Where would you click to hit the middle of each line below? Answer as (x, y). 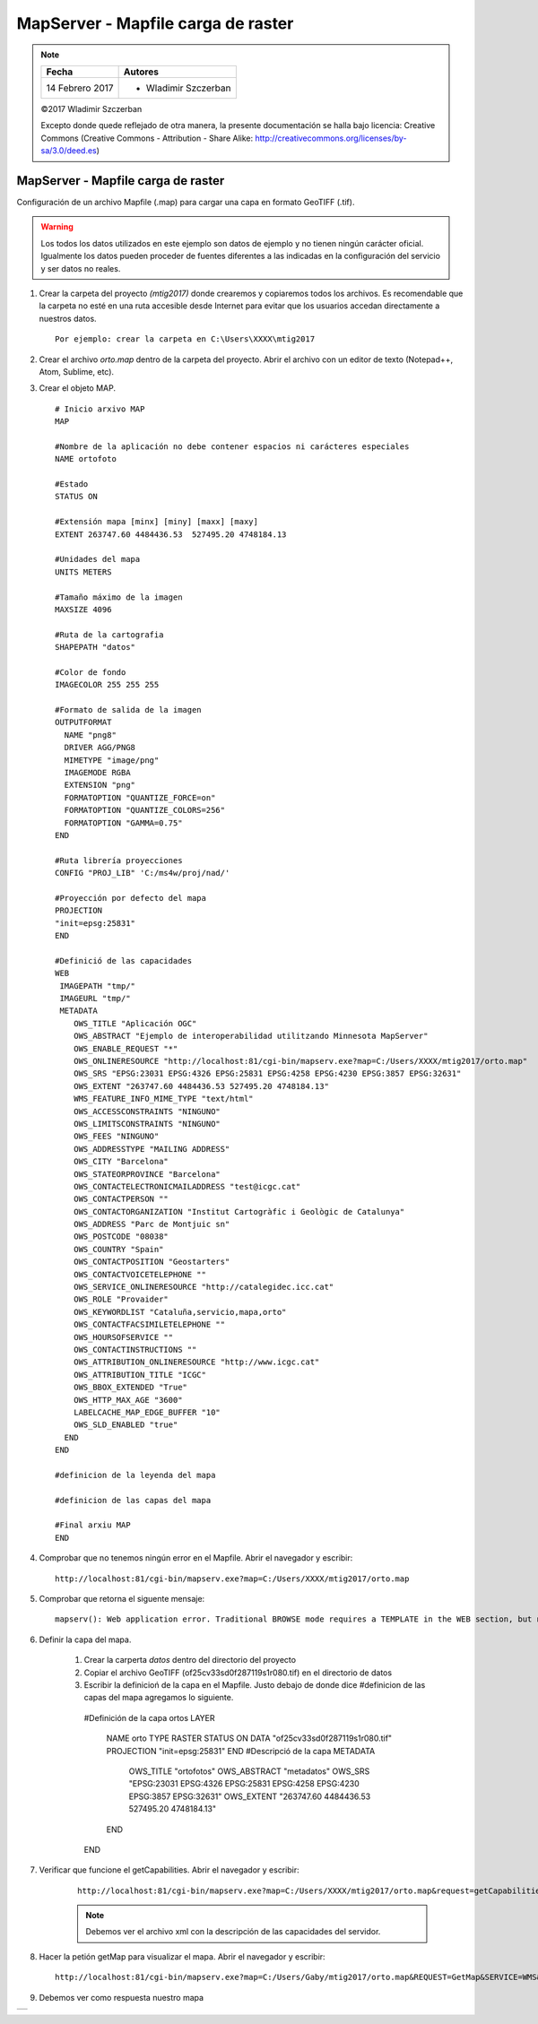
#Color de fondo (91, 672)
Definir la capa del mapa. (85, 1639)
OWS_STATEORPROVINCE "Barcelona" (147, 1174)
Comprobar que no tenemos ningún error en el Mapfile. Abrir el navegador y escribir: (196, 1558)
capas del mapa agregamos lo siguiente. (159, 1698)
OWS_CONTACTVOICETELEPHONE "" (139, 1274)
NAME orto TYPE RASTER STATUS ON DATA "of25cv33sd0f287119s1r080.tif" (249, 1738)
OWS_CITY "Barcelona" (121, 1162)
